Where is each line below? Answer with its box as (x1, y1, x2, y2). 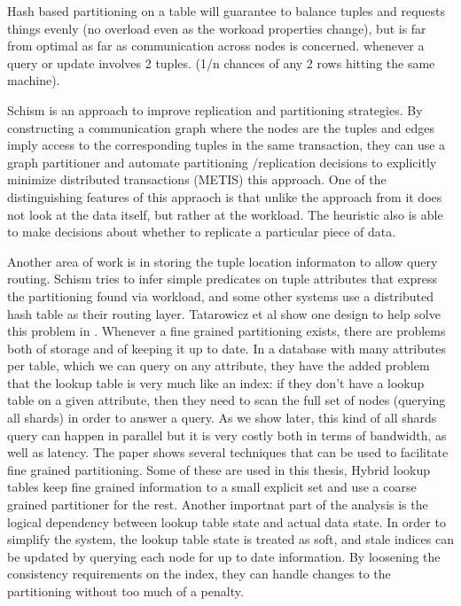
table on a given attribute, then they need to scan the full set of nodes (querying (7, 391, 446, 409)
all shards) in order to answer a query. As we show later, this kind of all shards (7, 408, 437, 427)
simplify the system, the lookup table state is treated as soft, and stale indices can (7, 530, 454, 548)
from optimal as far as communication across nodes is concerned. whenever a (7, 36, 425, 55)
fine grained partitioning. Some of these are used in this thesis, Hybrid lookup (7, 460, 430, 478)
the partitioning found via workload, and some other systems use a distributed (7, 286, 434, 305)
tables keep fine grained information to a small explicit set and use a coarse (7, 478, 417, 496)
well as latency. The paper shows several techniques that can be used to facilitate (7, 443, 449, 462)
